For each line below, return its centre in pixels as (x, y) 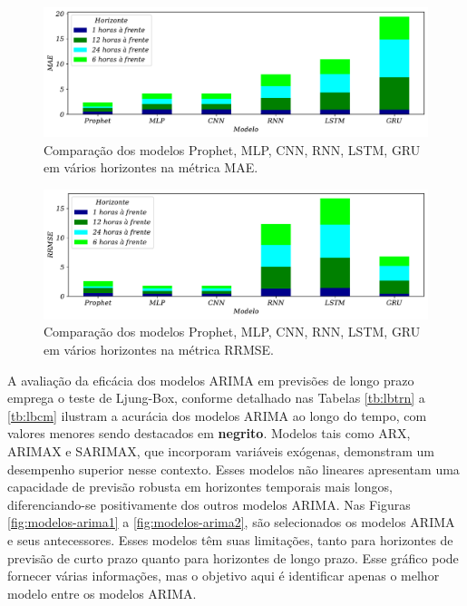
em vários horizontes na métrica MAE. (151, 167)
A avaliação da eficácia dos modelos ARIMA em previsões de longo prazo (211, 380)
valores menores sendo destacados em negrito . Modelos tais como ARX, (209, 433)
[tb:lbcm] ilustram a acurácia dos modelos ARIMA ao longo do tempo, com (217, 415)
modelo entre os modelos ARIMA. (102, 593)
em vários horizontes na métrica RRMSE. (159, 350)
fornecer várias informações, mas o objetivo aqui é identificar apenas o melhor (224, 576)
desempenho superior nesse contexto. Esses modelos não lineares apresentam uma (233, 469)
